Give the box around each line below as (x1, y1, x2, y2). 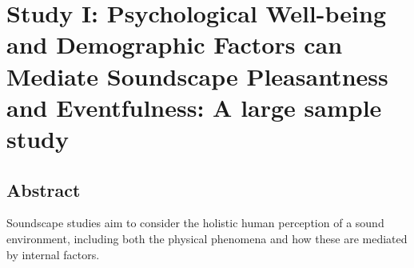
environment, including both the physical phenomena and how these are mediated (6, 230, 408, 246)
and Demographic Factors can (6, 28, 343, 61)
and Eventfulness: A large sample (6, 90, 382, 123)
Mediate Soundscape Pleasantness (6, 59, 388, 92)
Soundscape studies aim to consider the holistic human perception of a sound (6, 214, 384, 231)
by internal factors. (6, 246, 100, 262)
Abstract (6, 177, 81, 202)
